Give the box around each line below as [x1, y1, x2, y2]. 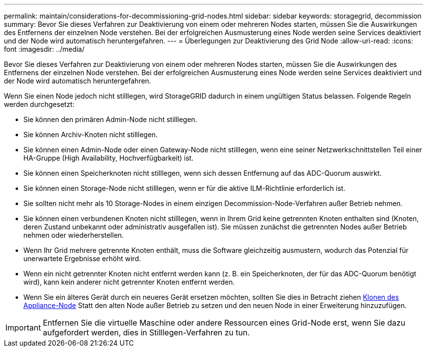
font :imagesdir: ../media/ [4, 45, 85, 53]
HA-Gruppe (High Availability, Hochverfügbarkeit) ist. [23, 154, 194, 162]
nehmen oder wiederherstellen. [23, 231, 124, 239]
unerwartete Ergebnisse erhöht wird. [23, 254, 141, 263]
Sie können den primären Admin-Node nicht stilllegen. [23, 115, 197, 124]
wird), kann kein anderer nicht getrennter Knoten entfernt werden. [23, 278, 235, 286]
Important [5, 323, 41, 332]
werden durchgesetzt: [4, 100, 75, 108]
